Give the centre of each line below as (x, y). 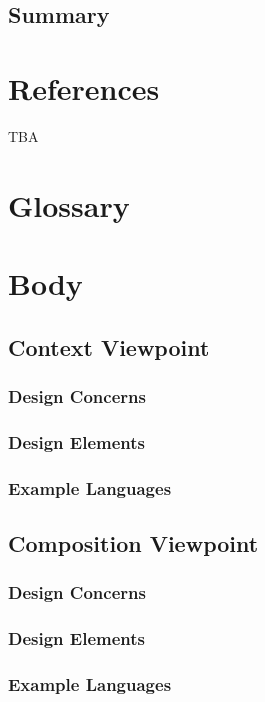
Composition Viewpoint (133, 542)
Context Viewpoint (109, 346)
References (84, 87)
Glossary (69, 204)
